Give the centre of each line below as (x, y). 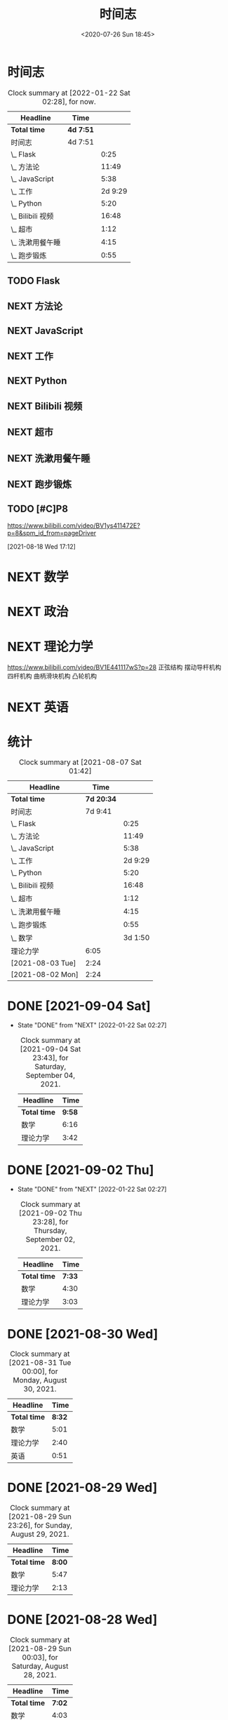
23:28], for (51, 1222)
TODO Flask (34, 281)
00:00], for (40, 1371)
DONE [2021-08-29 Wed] (82, 1488)
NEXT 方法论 (35, 306)
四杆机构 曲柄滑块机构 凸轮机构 (52, 676)
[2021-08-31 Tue (40, 1363)
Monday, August (40, 1380)
